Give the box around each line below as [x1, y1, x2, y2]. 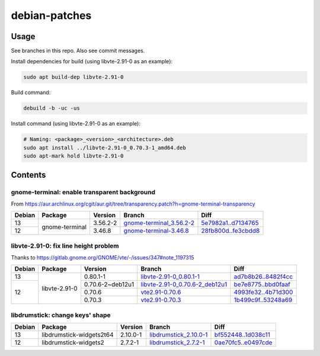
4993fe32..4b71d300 [233, 288, 293, 296]
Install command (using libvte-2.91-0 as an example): [11, 120, 140, 127]
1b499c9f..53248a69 [233, 296, 293, 304]
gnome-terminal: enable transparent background [11, 188, 156, 196]
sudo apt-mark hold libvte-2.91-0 [23, 153, 124, 159]
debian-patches [11, 9, 92, 22]
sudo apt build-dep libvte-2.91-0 [23, 74, 124, 81]
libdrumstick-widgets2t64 [41, 331, 114, 339]
